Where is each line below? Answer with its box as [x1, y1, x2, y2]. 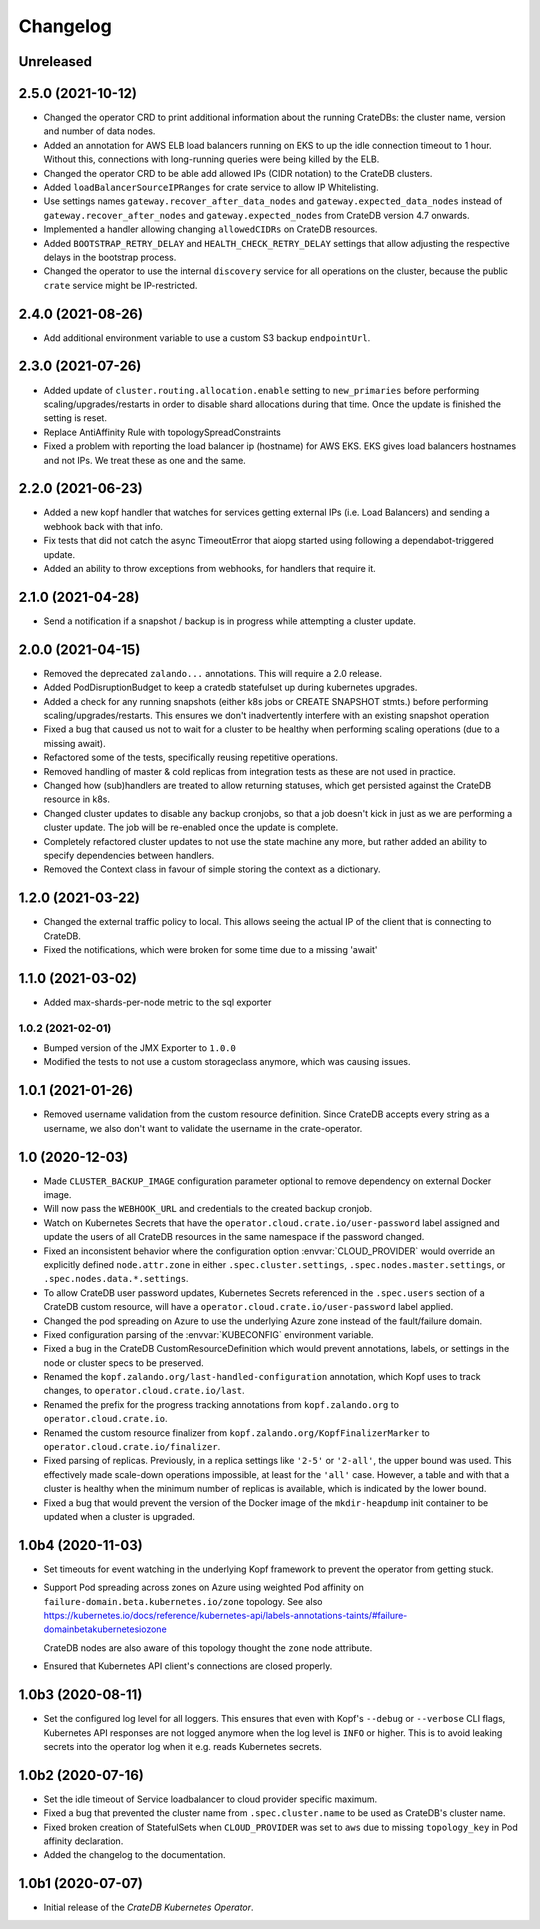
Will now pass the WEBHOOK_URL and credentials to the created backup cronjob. [43, 1203, 373, 1215]
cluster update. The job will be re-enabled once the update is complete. [43, 821, 339, 834]
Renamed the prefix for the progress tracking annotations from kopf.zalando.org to [43, 1398, 400, 1410]
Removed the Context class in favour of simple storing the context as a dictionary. [43, 863, 381, 875]
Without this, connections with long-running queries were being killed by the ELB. [43, 153, 380, 165]
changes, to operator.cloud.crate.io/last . [43, 1385, 245, 1397]
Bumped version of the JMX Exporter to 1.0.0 [43, 1042, 237, 1054]
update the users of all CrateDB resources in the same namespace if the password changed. [43, 1231, 425, 1243]
